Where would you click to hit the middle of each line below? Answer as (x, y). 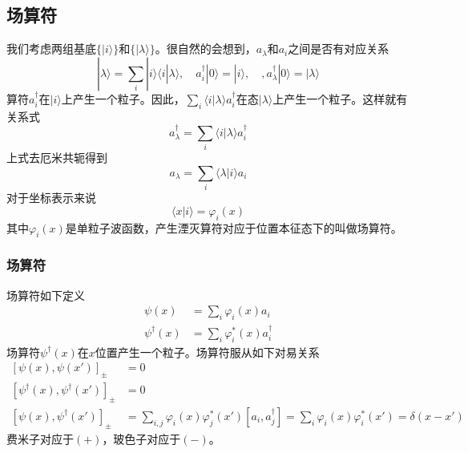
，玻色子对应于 (141, 438)
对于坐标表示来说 (51, 198)
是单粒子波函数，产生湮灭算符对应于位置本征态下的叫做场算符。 (234, 227)
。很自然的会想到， (206, 49)
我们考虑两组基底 (51, 49)
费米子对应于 (40, 438)
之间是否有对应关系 (339, 49)
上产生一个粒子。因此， (123, 98)
